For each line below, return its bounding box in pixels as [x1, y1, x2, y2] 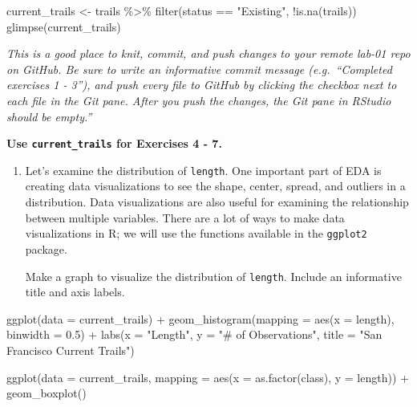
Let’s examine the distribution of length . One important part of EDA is [25, 161, 382, 178]
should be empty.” [6, 108, 92, 124]
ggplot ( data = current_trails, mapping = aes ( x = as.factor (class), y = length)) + [6, 368, 409, 385]
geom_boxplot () [6, 385, 87, 401]
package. [25, 240, 67, 257]
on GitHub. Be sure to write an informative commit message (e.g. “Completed [6, 60, 392, 77]
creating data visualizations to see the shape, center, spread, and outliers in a [25, 177, 406, 194]
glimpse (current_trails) [6, 18, 121, 35]
